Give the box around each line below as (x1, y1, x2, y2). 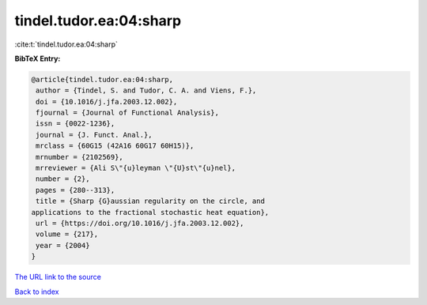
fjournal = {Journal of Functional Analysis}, (36, 108, 219, 118)
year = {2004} (36, 241, 90, 250)
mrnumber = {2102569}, (36, 152, 124, 161)
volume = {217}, (36, 230, 99, 239)
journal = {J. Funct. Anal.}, (36, 130, 153, 139)
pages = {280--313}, (36, 186, 115, 194)
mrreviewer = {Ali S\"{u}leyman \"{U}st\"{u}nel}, (36, 164, 236, 173)
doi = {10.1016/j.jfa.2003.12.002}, (36, 97, 178, 106)
